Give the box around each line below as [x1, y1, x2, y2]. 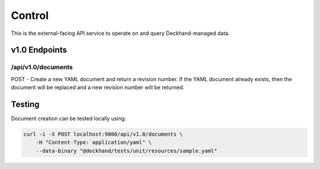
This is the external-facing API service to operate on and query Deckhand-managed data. [11, 30, 231, 37]
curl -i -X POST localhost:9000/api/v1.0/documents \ [23, 130, 183, 138]
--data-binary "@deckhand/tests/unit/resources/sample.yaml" [36, 147, 217, 154]
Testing [11, 99, 40, 109]
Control [11, 9, 49, 22]
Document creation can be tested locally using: [11, 115, 127, 122]
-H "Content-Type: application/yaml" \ [36, 139, 152, 146]
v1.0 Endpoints [11, 45, 68, 55]
